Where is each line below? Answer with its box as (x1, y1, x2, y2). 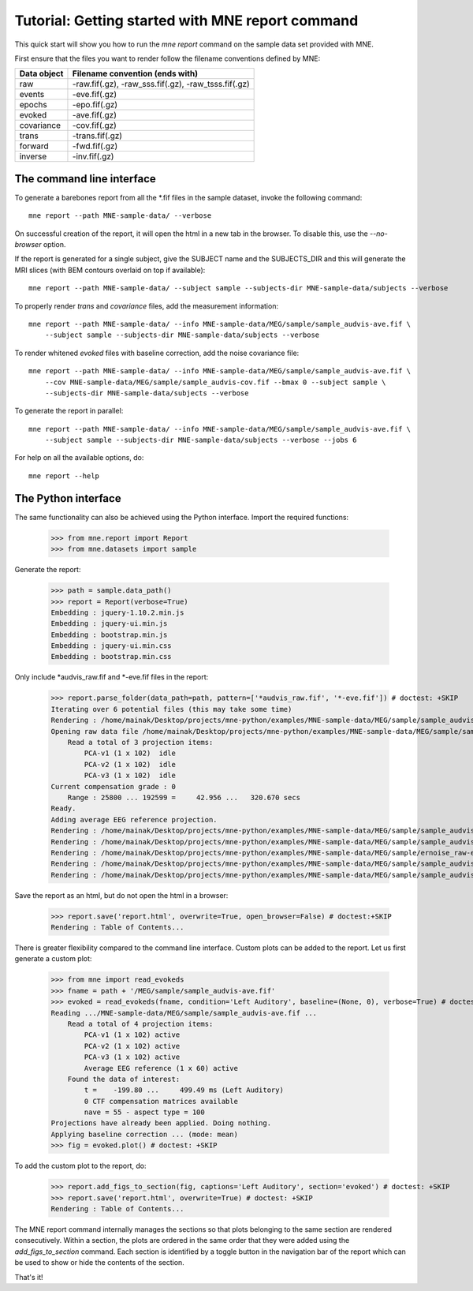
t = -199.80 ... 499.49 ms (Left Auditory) (84, 1086, 284, 1095)
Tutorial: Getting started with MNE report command (14, 12, 359, 29)
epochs (19, 99, 47, 110)
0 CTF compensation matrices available (84, 1097, 238, 1106)
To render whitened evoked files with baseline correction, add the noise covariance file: (14, 348, 300, 357)
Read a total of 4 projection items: (67, 1019, 214, 1028)
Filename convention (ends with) (72, 68, 199, 79)
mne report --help (28, 471, 100, 481)
